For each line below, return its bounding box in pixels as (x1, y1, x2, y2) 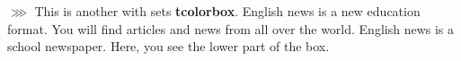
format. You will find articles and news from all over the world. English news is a (7, 19, 454, 38)
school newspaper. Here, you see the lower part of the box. (7, 37, 330, 56)
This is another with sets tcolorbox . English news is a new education (34, 2, 421, 20)
